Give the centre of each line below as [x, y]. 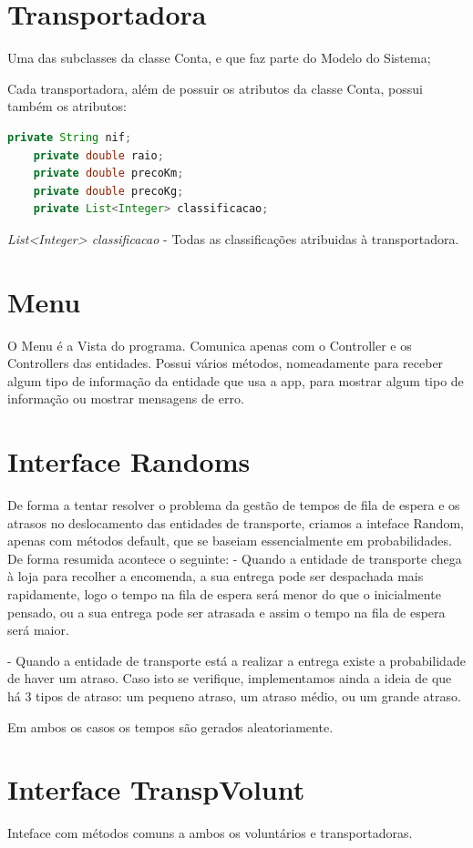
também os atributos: [67, 106]
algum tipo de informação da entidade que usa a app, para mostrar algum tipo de [236, 380]
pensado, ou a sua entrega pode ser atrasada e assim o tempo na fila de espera [226, 612]
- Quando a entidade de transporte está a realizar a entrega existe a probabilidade [236, 660]
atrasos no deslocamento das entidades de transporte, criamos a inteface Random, [236, 522]
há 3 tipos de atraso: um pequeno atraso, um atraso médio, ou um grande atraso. [234, 696]
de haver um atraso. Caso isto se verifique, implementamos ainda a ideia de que [230, 678]
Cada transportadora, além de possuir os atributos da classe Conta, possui [215, 88]
